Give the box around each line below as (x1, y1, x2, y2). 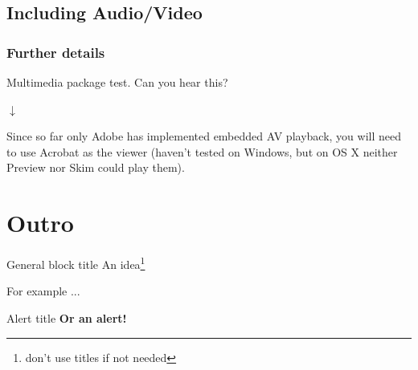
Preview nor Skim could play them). (6, 159, 185, 176)
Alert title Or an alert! (6, 309, 127, 326)
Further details (6, 42, 105, 62)
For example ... (6, 283, 80, 299)
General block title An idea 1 (6, 254, 145, 272)
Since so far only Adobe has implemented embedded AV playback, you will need (6, 128, 401, 144)
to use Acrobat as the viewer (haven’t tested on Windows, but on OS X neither (6, 143, 398, 160)
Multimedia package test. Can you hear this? (6, 74, 228, 90)
